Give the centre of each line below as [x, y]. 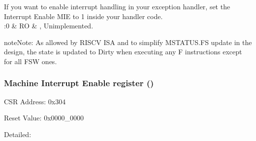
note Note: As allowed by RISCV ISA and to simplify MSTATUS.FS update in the [128, 42]
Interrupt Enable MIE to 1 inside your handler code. [83, 16]
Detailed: [18, 134]
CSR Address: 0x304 [35, 101]
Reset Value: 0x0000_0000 [44, 118]
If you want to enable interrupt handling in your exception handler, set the [117, 6]
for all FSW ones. [31, 61]
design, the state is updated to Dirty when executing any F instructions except [123, 52]
